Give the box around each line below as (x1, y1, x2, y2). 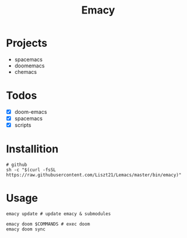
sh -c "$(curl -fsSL (6, 167, 57, 173)
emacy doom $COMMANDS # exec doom (6, 221, 91, 227)
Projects (6, 36, 48, 50)
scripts (14, 121, 32, 128)
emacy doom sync (6, 226, 46, 232)
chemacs (14, 68, 37, 75)
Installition (6, 142, 58, 156)
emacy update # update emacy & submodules (6, 210, 111, 217)
